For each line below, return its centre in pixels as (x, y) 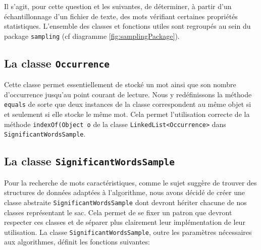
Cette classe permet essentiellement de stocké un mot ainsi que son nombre (120, 84)
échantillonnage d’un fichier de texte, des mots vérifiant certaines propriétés (121, 16)
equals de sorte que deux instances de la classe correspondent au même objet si (128, 104)
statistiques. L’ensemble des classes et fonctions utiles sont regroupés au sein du (127, 26)
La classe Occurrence (57, 63)
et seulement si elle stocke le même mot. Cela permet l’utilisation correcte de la (127, 114)
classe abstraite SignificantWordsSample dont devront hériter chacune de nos (125, 202)
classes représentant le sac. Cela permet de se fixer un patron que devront (118, 212)
